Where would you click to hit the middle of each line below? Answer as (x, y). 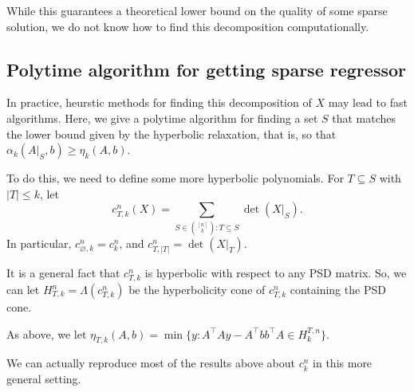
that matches (364, 118)
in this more (343, 363)
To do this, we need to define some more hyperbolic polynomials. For (175, 178)
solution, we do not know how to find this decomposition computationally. (188, 26)
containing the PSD (338, 289)
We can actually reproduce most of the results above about (151, 363)
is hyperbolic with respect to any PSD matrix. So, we (276, 272)
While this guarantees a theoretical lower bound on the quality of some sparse (197, 10)
